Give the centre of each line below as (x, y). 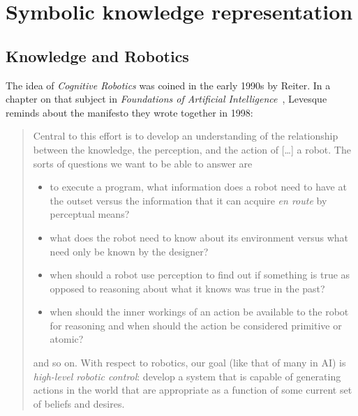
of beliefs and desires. (79, 403)
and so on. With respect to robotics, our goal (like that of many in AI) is (189, 363)
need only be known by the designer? (129, 251)
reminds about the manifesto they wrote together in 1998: (129, 112)
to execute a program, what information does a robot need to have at (198, 187)
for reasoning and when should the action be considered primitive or (196, 325)
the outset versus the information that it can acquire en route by (188, 200)
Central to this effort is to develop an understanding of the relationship (186, 136)
